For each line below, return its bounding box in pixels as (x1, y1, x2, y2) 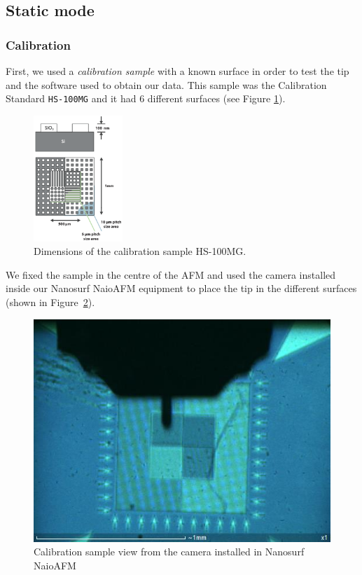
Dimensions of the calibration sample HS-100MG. (34, 244, 246, 258)
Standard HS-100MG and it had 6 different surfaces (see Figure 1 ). (6, 91, 286, 106)
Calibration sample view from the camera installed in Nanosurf (34, 544, 305, 559)
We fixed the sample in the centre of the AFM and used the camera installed (6, 267, 336, 282)
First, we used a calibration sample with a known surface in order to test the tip (6, 64, 349, 78)
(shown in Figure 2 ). (6, 295, 95, 310)
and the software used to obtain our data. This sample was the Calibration (6, 77, 327, 92)
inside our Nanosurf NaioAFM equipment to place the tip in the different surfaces (6, 281, 357, 296)
